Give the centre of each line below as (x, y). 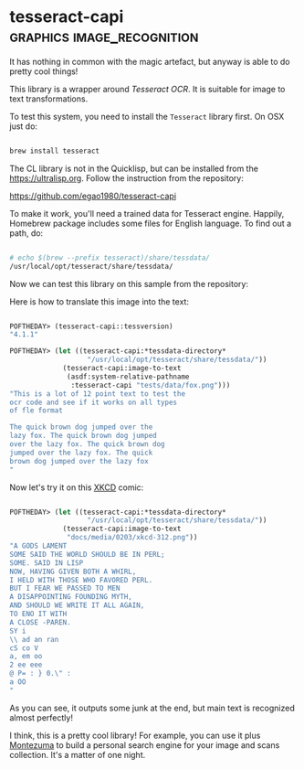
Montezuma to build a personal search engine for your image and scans (145, 745)
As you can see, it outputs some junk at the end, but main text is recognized (152, 708)
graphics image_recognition (104, 36)
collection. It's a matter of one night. (78, 754)
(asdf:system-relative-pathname (128, 377)
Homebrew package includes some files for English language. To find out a (151, 223)
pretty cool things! (44, 71)
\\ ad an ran (34, 639)
